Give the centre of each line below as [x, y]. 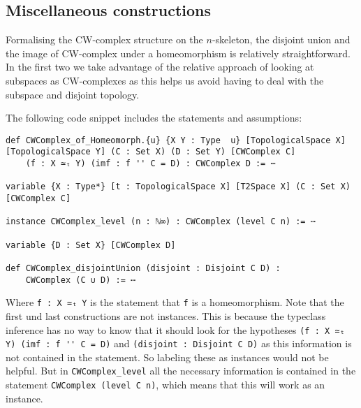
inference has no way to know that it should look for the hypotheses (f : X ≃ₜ [175, 329]
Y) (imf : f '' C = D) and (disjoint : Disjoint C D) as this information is [179, 343]
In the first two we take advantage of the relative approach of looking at [160, 67]
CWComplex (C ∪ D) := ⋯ [81, 280]
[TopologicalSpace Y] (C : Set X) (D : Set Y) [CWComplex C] [151, 152]
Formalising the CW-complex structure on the [104, 39]
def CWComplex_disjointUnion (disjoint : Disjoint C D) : [143, 268]
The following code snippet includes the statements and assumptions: [154, 118]
